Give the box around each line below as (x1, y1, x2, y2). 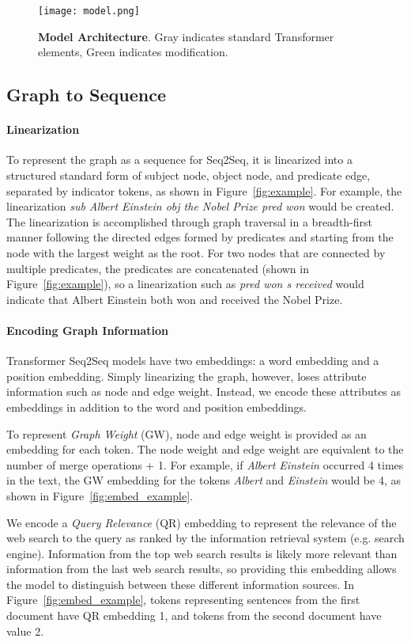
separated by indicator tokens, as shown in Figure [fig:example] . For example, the (6, 182, 402, 199)
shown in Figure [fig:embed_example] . (6, 487, 194, 503)
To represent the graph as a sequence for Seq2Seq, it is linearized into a (6, 151, 353, 168)
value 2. (6, 622, 44, 639)
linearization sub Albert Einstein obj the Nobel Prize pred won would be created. (6, 198, 394, 215)
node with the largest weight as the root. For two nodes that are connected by (6, 244, 386, 260)
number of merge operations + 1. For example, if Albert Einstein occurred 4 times (6, 456, 404, 473)
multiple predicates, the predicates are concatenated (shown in (6, 260, 309, 276)
